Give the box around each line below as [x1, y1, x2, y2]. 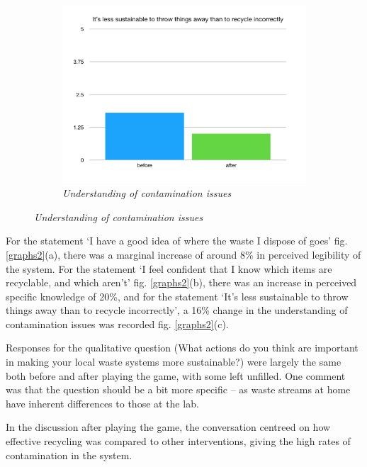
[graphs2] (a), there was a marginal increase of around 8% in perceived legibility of [6, 247, 361, 261]
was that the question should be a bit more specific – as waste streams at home [6, 382, 351, 397]
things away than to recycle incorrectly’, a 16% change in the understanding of [6, 303, 348, 317]
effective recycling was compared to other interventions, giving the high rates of [6, 434, 351, 449]
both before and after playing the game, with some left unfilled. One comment [6, 368, 346, 383]
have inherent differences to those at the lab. [6, 395, 199, 410]
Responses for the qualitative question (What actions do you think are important [6, 340, 358, 355]
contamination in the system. [6, 447, 132, 462]
